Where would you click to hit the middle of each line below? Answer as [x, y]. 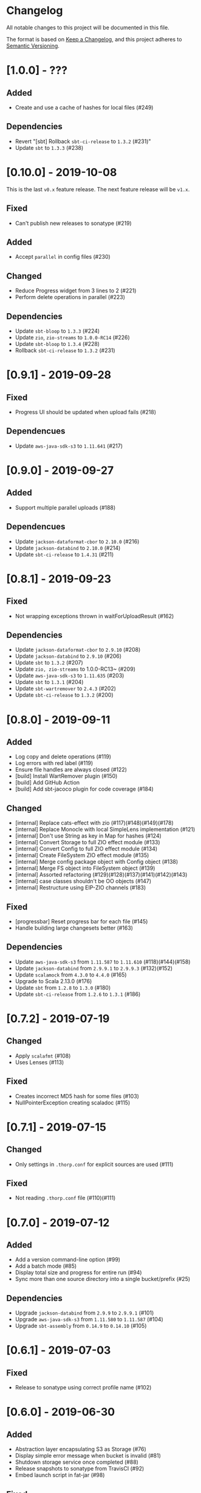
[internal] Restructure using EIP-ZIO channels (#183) [80, 888]
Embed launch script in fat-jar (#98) [60, 1475]
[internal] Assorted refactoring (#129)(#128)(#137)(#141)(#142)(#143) [101, 875]
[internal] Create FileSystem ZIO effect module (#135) [82, 855]
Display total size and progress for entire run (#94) [78, 1272]
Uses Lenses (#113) [39, 1062]
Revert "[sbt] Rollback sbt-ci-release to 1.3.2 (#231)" [83, 141]
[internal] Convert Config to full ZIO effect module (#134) [86, 849]
